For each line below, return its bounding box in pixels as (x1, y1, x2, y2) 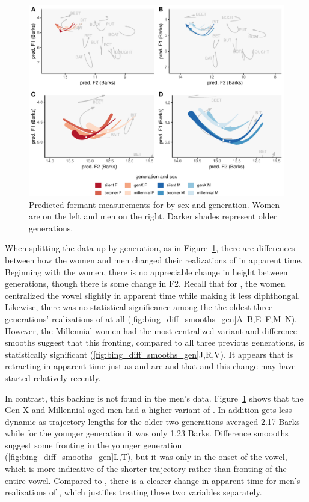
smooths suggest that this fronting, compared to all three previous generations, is (5, 336, 304, 349)
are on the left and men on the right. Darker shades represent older (29, 210, 277, 222)
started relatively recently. (5, 371, 101, 384)
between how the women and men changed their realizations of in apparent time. (5, 253, 303, 266)
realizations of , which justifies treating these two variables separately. (5, 486, 262, 498)
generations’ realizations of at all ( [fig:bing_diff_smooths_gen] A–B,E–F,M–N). (5, 312, 297, 325)
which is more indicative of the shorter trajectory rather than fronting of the (5, 462, 287, 475)
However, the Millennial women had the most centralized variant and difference (5, 324, 297, 337)
